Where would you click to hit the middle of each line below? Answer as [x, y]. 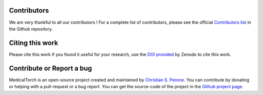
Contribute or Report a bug [50, 68]
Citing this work [34, 43]
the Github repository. [31, 29]
